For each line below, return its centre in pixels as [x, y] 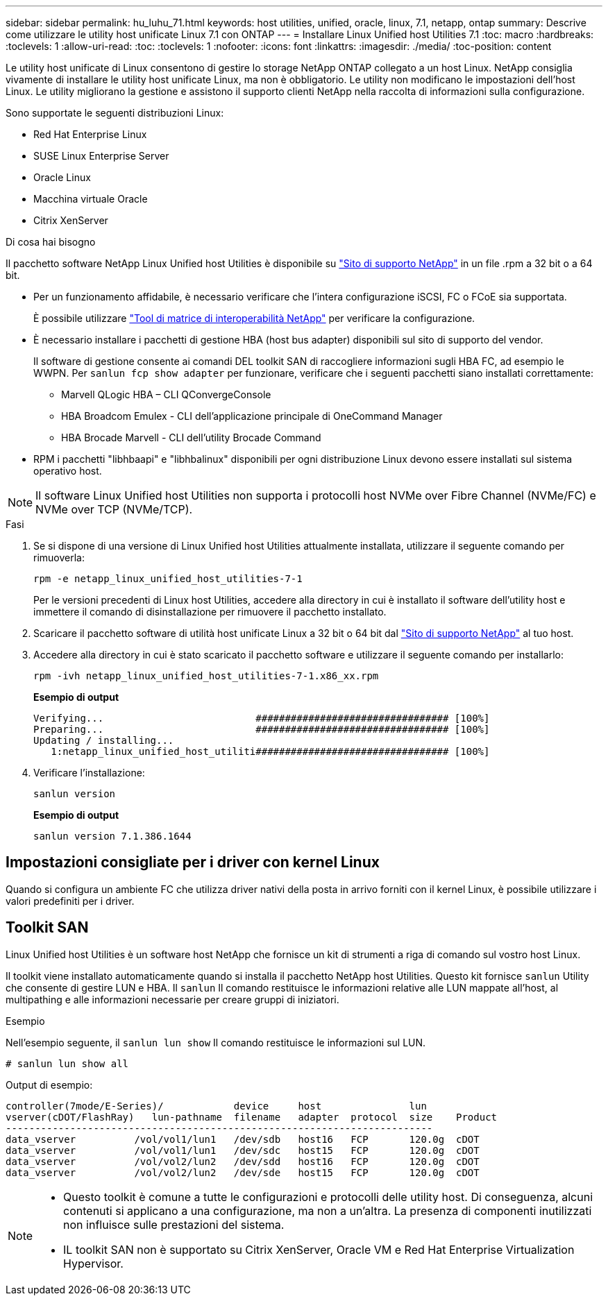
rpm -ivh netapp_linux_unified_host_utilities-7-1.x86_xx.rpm [206, 676]
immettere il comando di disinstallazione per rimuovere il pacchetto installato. [210, 612]
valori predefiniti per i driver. [70, 901]
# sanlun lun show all [67, 1063]
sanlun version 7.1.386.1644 [112, 836]
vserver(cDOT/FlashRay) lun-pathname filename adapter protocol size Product [252, 1117]
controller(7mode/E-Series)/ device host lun [216, 1106]
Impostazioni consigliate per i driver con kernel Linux [193, 862]
